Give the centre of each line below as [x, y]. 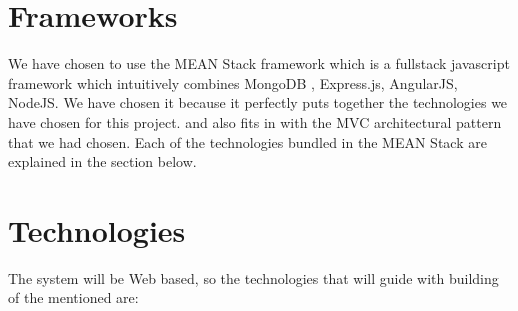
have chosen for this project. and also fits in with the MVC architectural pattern [255, 121]
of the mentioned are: [73, 297]
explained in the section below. [102, 161]
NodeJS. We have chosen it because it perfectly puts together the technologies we [258, 102]
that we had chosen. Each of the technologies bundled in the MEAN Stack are [247, 141]
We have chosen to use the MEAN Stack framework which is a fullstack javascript [259, 63]
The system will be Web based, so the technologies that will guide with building [253, 277]
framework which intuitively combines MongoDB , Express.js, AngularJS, [233, 82]
